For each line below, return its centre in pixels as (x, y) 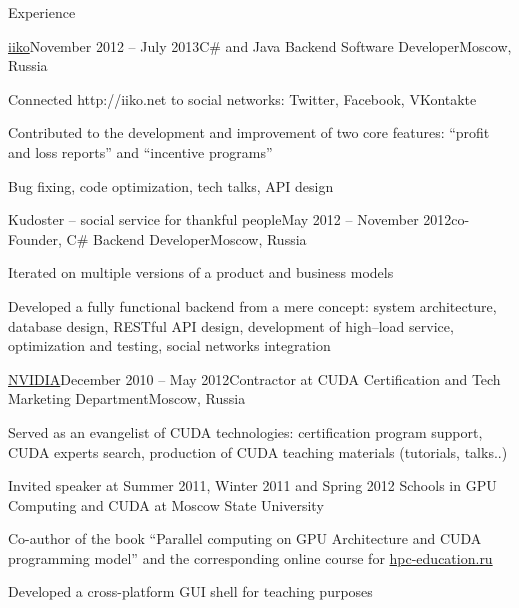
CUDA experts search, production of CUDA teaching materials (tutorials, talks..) (258, 451)
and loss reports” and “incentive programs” (140, 151)
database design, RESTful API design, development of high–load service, (231, 325)
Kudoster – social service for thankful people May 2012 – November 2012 (230, 219)
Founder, (35, 238)
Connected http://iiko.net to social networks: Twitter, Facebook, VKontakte (242, 98)
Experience (42, 12)
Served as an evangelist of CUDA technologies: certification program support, (245, 431)
